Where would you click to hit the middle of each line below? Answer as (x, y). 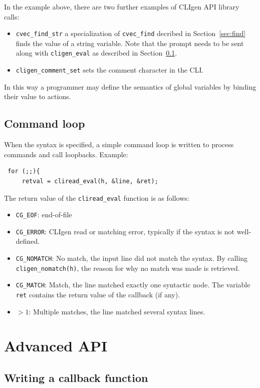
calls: (12, 16)
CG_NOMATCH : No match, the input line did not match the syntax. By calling (132, 258)
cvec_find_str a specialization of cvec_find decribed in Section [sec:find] (131, 33)
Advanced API (56, 346)
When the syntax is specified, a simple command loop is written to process (119, 144)
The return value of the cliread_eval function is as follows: (97, 198)
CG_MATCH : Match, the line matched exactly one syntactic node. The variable (133, 285)
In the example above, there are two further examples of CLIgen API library (122, 7)
